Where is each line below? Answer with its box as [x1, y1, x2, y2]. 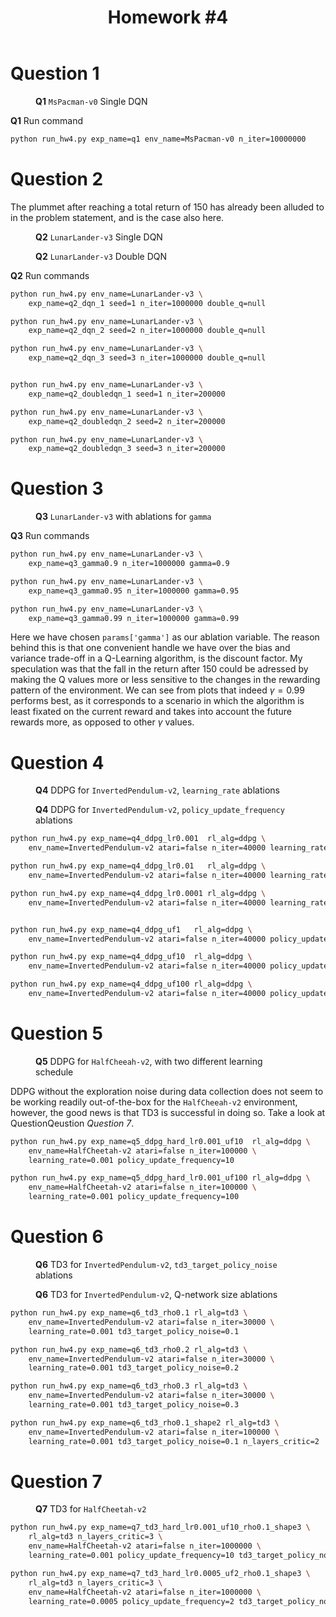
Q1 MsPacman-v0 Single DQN [35, 95, 148, 107]
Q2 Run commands [10, 269, 90, 281]
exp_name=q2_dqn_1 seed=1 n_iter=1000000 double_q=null [28, 298, 267, 308]
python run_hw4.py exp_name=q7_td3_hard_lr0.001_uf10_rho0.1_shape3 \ [10, 1522, 311, 1533]
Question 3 [10, 477, 104, 500]
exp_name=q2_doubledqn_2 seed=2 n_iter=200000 [28, 416, 226, 426]
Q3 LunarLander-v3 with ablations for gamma [35, 511, 212, 523]
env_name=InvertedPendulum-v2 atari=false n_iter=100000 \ [28, 1427, 280, 1437]
